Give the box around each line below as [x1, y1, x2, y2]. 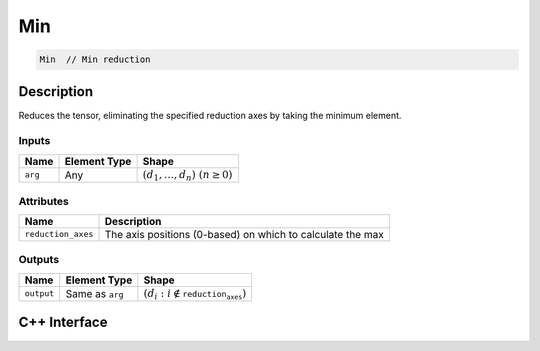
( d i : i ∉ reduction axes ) [143, 286, 247, 302]
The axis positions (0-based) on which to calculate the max [104, 227, 384, 241]
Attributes [18, 194, 69, 208]
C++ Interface [18, 314, 108, 331]
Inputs [18, 134, 51, 148]
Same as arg [65, 286, 124, 300]
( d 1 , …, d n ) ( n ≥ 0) [142, 168, 233, 183]
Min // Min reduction [39, 54, 151, 65]
